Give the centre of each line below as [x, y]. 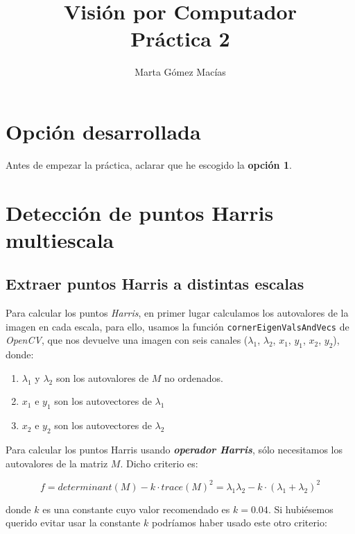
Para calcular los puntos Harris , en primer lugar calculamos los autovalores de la [177, 313]
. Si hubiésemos [301, 509]
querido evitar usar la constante [73, 523]
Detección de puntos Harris [140, 212]
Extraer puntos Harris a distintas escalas [155, 284]
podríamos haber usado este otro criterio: [239, 523]
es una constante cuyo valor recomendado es [136, 509]
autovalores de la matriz [57, 463]
